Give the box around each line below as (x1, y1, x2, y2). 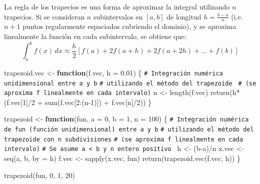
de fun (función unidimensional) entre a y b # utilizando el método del (4, 126, 254, 133)
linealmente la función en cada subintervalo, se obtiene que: (4, 31, 186, 41)
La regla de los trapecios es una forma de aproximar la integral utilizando (4, 1, 230, 11)
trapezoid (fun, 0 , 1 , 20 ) (4, 169, 75, 180)
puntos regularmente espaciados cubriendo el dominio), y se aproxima (23, 21, 236, 31)
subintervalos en (93, 11, 143, 21)
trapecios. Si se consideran (4, 11, 85, 21)
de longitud (166, 11, 201, 21)
